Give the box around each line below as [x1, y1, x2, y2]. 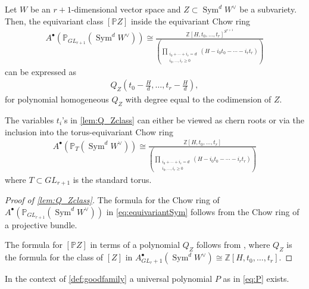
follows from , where [196, 238, 270, 251]
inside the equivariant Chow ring [130, 14, 251, 27]
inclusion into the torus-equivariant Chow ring [5, 125, 174, 138]
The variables [5, 114, 54, 126]
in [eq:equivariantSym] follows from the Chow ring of [106, 205, 299, 217]
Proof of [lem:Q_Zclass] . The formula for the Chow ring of [5, 194, 220, 206]
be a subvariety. [239, 3, 297, 15]
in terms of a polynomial [90, 238, 180, 251]
